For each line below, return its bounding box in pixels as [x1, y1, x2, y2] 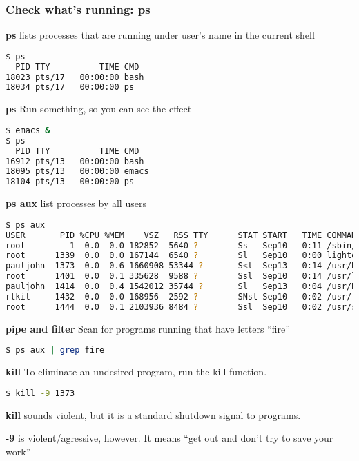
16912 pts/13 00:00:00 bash [6, 156, 144, 166]
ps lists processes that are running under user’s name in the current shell [6, 28, 315, 42]
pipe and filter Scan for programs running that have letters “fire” [6, 321, 290, 335]
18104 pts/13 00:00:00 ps [6, 177, 135, 187]
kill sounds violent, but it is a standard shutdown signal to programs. [6, 407, 301, 422]
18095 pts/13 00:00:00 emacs [6, 166, 149, 177]
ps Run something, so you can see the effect [6, 101, 192, 116]
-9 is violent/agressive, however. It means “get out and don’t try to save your [6, 431, 333, 445]
